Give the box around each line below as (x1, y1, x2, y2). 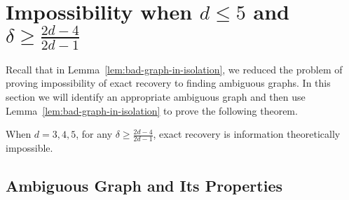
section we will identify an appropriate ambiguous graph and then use (6, 90, 306, 103)
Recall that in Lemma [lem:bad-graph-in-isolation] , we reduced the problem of (6, 62, 343, 76)
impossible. (6, 141, 53, 155)
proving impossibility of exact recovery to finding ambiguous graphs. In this (6, 76, 331, 90)
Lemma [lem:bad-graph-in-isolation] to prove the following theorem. (6, 103, 298, 117)
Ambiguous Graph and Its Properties (6, 175, 283, 196)
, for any (76, 127, 113, 141)
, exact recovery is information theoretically (153, 127, 341, 141)
